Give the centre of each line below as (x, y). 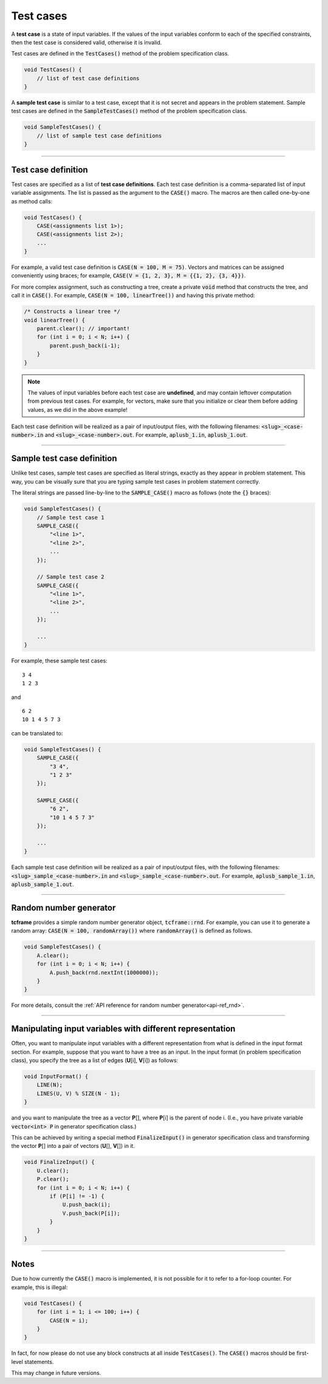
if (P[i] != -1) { (77, 1196)
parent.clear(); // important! (83, 328)
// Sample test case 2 (70, 577)
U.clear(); (53, 1170)
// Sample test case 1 (70, 517)
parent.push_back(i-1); (85, 346)
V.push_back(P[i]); (91, 1213)
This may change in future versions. (56, 1373)
